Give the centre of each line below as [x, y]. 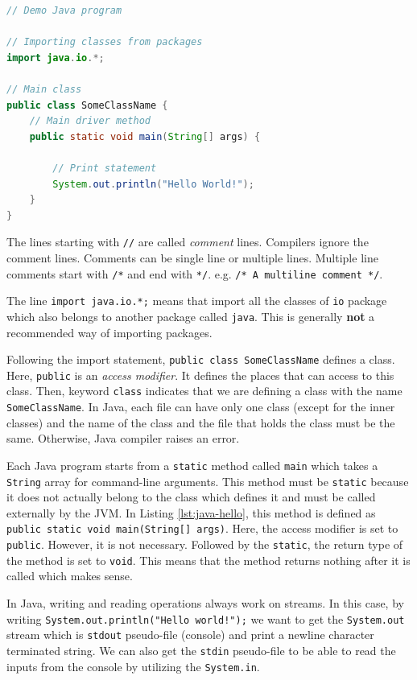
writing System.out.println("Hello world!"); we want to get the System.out [206, 618]
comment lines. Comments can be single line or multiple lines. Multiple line [192, 257]
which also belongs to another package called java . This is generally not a [191, 316]
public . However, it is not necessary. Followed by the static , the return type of [205, 544]
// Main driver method [90, 121]
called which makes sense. [70, 576]
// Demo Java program [64, 10]
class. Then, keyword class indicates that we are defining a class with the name [204, 391]
